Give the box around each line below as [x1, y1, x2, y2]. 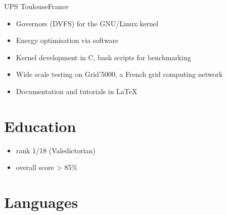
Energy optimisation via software [16, 35, 119, 46]
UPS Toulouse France [4, 1, 69, 11]
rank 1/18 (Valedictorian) [16, 145, 96, 155]
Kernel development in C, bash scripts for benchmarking [16, 52, 191, 62]
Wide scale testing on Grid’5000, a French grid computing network [16, 69, 223, 79]
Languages [4, 192, 78, 212]
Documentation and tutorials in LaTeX [16, 85, 138, 96]
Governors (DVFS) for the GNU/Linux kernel [16, 18, 158, 28]
